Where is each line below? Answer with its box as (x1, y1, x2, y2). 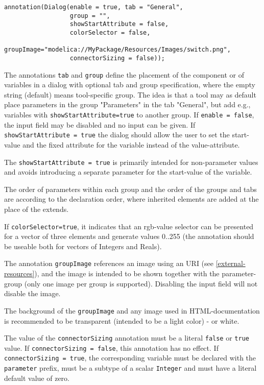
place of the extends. (4, 203, 69, 214)
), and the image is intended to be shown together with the (34, 268, 220, 279)
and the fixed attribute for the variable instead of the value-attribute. (22, 139, 240, 150)
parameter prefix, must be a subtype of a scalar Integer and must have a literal (4, 363, 257, 373)
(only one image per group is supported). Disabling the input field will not (24, 278, 258, 288)
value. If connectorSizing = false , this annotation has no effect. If (4, 342, 219, 353)
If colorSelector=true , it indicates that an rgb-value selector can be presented (4, 221, 254, 231)
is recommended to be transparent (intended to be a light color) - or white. (4, 315, 239, 326)
